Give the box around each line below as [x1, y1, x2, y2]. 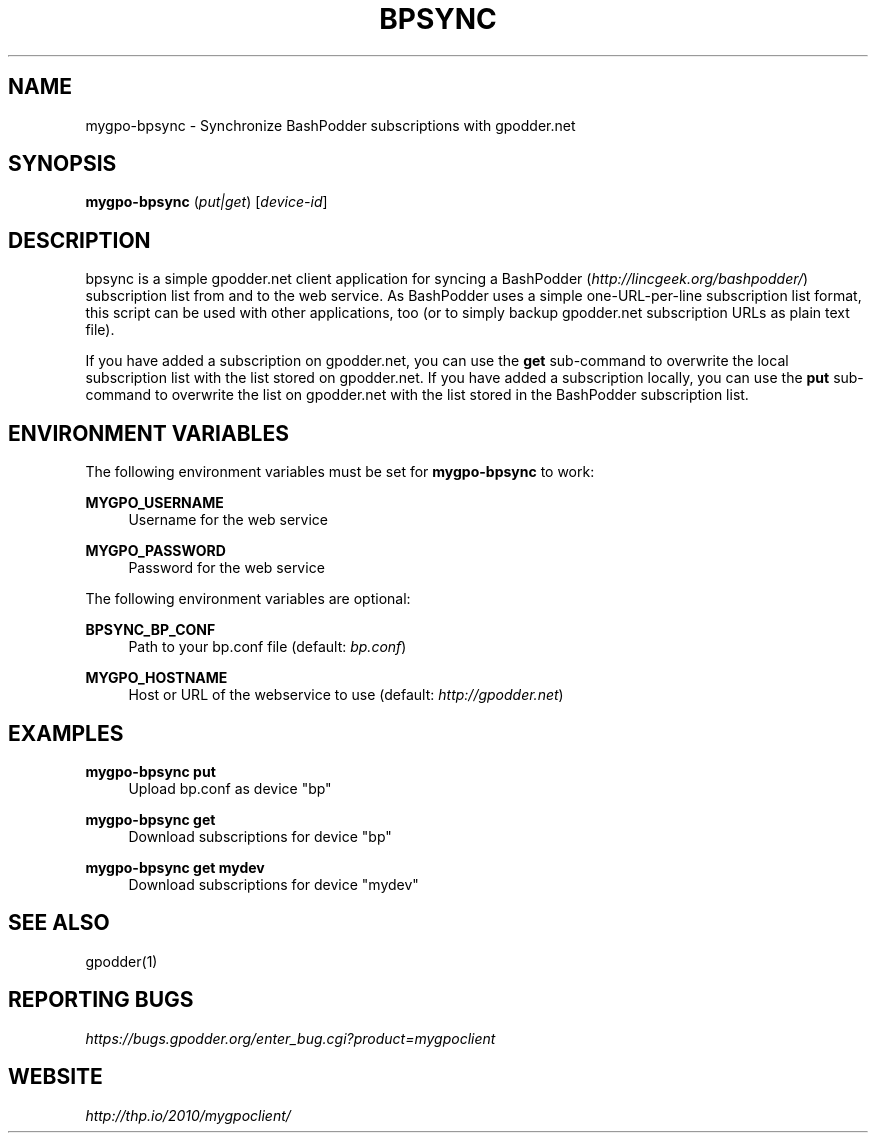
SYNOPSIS [8, 151, 117, 177]
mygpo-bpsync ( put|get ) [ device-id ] [85, 193, 328, 211]
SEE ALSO [8, 910, 110, 936]
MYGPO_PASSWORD [85, 542, 226, 560]
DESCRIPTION [8, 227, 151, 253]
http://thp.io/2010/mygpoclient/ [85, 1106, 291, 1124]
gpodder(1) [85, 952, 158, 970]
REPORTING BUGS [8, 987, 194, 1013]
